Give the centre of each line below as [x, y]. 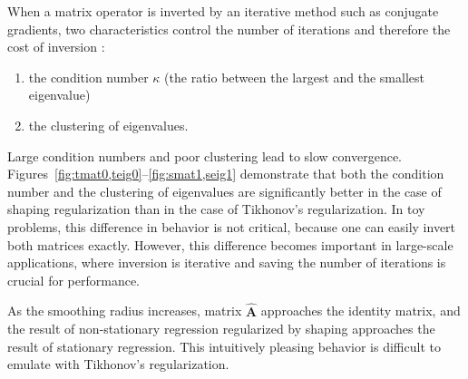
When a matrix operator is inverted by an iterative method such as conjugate [223, 11]
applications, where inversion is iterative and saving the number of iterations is [227, 262]
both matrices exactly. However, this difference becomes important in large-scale [230, 244]
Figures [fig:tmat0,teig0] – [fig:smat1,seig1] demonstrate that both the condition [226, 174]
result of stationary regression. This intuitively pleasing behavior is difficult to [224, 346]
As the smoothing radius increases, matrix [125, 311]
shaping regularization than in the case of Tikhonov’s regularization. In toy [216, 209]
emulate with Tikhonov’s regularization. [118, 364]
